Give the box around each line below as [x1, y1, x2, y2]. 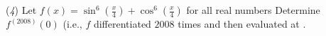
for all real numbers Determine [186, 3, 320, 17]
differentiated [93, 17, 151, 30]
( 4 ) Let [6, 3, 37, 17]
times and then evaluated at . [178, 17, 306, 30]
